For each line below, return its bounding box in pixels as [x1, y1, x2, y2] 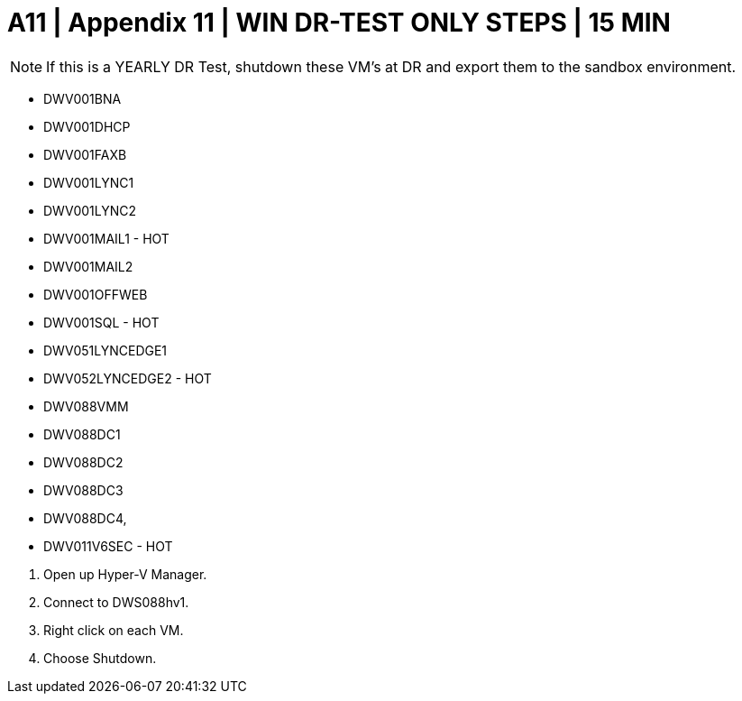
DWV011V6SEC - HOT [43, 538, 173, 554]
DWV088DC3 [43, 482, 124, 498]
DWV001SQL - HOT [43, 314, 160, 330]
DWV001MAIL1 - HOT [43, 230, 169, 246]
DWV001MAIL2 [43, 258, 133, 274]
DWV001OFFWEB [43, 286, 148, 302]
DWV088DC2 [43, 454, 124, 470]
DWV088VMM [43, 398, 129, 414]
